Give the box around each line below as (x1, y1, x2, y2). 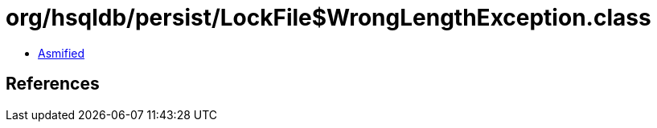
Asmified (38, 46, 85, 60)
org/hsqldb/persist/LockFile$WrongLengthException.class (6, 4, 651, 31)
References (6, 74, 100, 94)
